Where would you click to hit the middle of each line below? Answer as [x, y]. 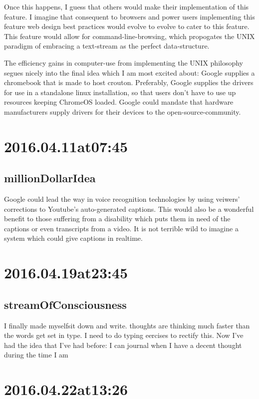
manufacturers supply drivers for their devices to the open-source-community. [123, 111]
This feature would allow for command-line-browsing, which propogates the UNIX [129, 36]
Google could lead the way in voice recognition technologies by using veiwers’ [122, 199]
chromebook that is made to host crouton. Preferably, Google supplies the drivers [129, 82]
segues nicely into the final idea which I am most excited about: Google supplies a [129, 72]
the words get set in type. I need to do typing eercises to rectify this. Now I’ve [124, 335]
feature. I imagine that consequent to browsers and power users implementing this [129, 16]
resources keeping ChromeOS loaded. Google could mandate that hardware [119, 102]
